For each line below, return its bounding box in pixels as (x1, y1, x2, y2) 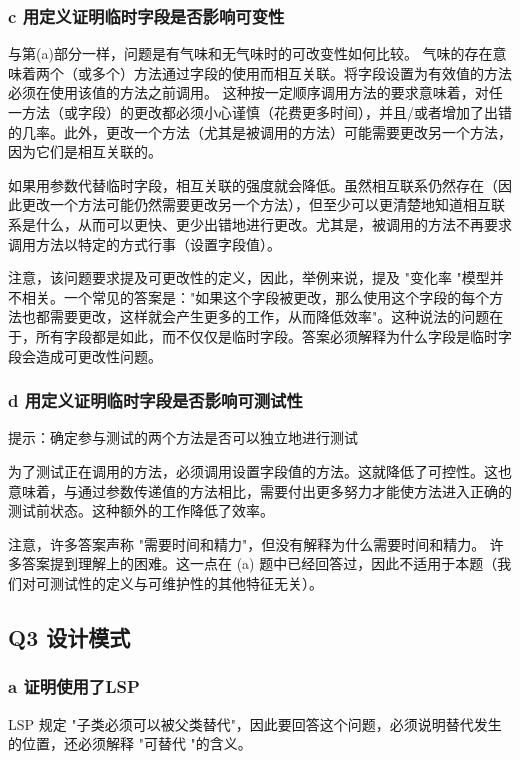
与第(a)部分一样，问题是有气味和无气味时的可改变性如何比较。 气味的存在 (8, 43, 493, 64)
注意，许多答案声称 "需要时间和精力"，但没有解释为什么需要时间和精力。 (8, 533, 486, 554)
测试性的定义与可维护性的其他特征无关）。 (49, 572, 323, 593)
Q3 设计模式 (8, 621, 131, 652)
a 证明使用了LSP (8, 674, 140, 699)
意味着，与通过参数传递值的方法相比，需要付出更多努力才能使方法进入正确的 (8, 480, 512, 501)
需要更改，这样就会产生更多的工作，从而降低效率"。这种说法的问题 (49, 306, 490, 327)
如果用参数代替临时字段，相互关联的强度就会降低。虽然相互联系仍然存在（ (8, 174, 498, 195)
